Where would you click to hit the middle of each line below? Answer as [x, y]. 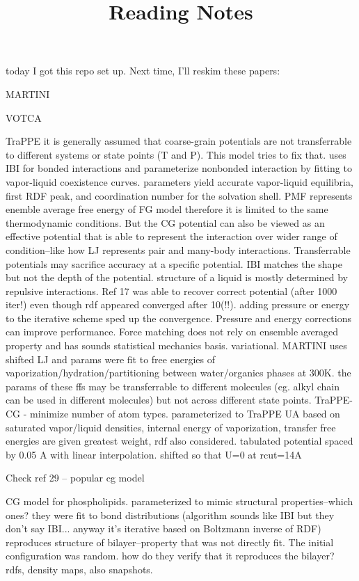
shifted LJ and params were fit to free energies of [110, 359]
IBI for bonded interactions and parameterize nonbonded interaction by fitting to [179, 168]
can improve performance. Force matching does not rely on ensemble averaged [172, 332]
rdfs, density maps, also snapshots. [79, 569]
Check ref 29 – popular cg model [75, 478]
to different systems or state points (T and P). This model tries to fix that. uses [176, 154]
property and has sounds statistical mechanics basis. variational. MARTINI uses [176, 345]
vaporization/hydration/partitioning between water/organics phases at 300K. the [178, 373]
